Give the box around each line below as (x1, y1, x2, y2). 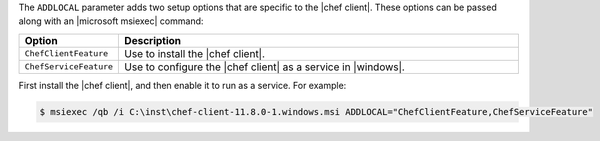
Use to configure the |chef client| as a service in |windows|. (124, 60, 405, 74)
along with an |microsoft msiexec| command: (18, 15, 204, 27)
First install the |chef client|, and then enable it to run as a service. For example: (18, 79, 347, 91)
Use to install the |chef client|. (124, 46, 265, 60)
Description (124, 33, 182, 47)
